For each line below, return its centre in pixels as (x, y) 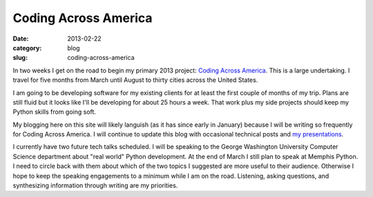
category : (27, 48)
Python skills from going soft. (55, 112)
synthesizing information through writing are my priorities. (95, 185)
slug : (20, 58)
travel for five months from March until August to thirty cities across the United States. (135, 80)
